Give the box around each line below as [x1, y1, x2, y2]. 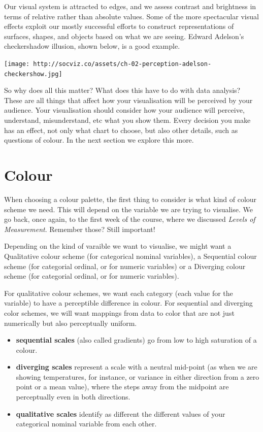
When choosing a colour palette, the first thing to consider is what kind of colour [4, 193, 257, 204]
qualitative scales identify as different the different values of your [16, 408, 225, 419]
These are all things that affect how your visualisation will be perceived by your [4, 94, 253, 105]
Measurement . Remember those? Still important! [4, 223, 155, 234]
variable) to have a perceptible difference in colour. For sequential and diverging [4, 297, 253, 308]
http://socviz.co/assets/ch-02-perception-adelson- [33, 60, 212, 68]
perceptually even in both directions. [16, 391, 130, 402]
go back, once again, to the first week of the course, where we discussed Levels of [4, 214, 255, 224]
